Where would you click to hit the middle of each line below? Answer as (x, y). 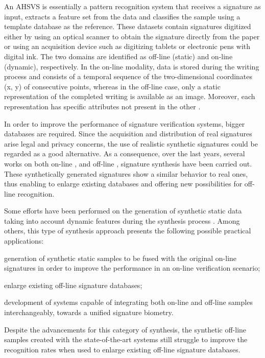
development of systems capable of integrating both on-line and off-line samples (128, 302)
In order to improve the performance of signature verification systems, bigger (125, 123)
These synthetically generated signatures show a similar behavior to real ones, (126, 173)
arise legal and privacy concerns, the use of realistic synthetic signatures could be (131, 143)
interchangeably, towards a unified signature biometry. (89, 312)
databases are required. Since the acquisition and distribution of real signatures (128, 134)
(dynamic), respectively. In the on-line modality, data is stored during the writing (132, 66)
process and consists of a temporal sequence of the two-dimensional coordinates (128, 76)
